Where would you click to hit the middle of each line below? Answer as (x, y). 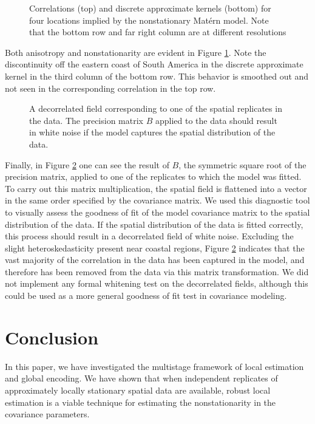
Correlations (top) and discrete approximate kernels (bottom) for (150, 8)
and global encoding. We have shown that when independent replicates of (141, 378)
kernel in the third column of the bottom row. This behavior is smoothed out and (157, 76)
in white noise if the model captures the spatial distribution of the (152, 132)
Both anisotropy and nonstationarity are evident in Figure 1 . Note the (136, 52)
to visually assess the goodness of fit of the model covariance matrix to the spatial (157, 212)
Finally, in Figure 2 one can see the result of (87, 164)
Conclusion (52, 337)
